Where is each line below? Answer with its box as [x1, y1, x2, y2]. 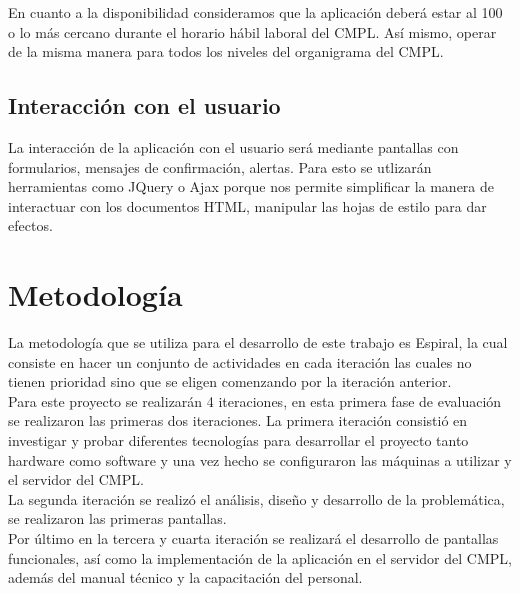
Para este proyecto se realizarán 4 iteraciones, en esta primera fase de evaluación [8, 390, 502, 411]
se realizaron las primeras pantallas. [8, 508, 227, 529]
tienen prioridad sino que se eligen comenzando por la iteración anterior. [8, 371, 452, 392]
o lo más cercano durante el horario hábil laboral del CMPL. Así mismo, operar [8, 21, 497, 42]
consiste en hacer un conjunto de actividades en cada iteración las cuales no [8, 351, 472, 372]
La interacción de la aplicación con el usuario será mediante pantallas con [8, 136, 459, 157]
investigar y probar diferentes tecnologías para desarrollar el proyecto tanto [8, 430, 469, 451]
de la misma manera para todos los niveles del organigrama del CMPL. [8, 41, 444, 62]
